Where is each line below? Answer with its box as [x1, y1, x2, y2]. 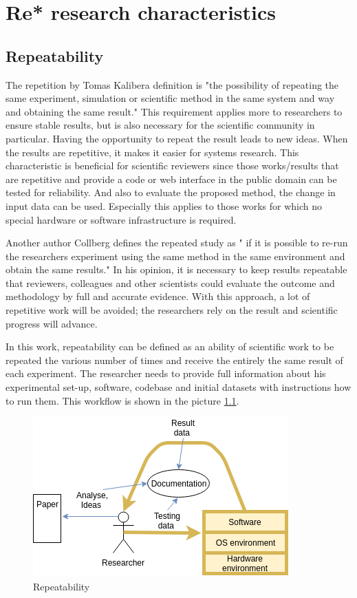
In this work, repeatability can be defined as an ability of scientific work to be [6, 339, 334, 354]
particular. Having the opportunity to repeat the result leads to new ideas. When [6, 131, 348, 145]
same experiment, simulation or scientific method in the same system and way [6, 91, 335, 105]
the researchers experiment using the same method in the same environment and [6, 248, 345, 263]
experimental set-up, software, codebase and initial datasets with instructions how [6, 380, 351, 394]
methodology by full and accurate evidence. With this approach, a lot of [6, 289, 310, 303]
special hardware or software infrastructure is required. [6, 212, 237, 226]
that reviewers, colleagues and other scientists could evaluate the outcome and [6, 275, 335, 290]
